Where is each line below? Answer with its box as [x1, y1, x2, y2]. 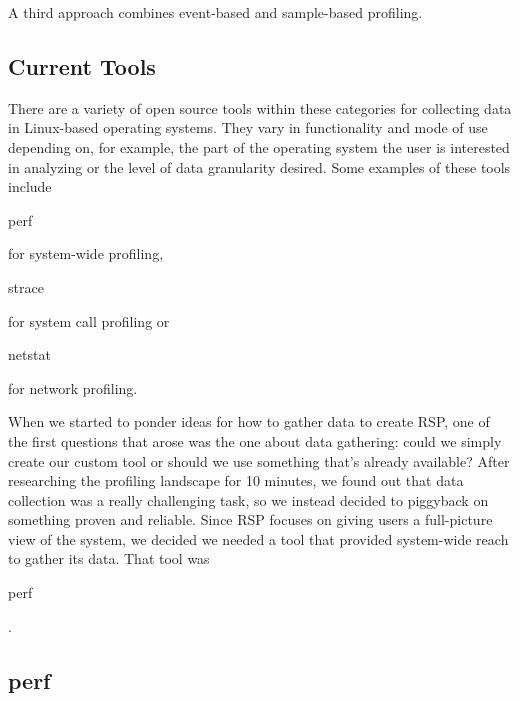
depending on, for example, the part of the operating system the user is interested [8, 136, 510, 157]
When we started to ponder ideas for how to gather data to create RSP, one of [8, 411, 490, 432]
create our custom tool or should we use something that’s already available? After [8, 450, 510, 471]
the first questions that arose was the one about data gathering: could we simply [8, 430, 502, 451]
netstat [8, 344, 51, 365]
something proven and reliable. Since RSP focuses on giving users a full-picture [8, 509, 493, 530]
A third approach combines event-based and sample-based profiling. [8, 2, 423, 22]
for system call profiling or [8, 310, 170, 331]
